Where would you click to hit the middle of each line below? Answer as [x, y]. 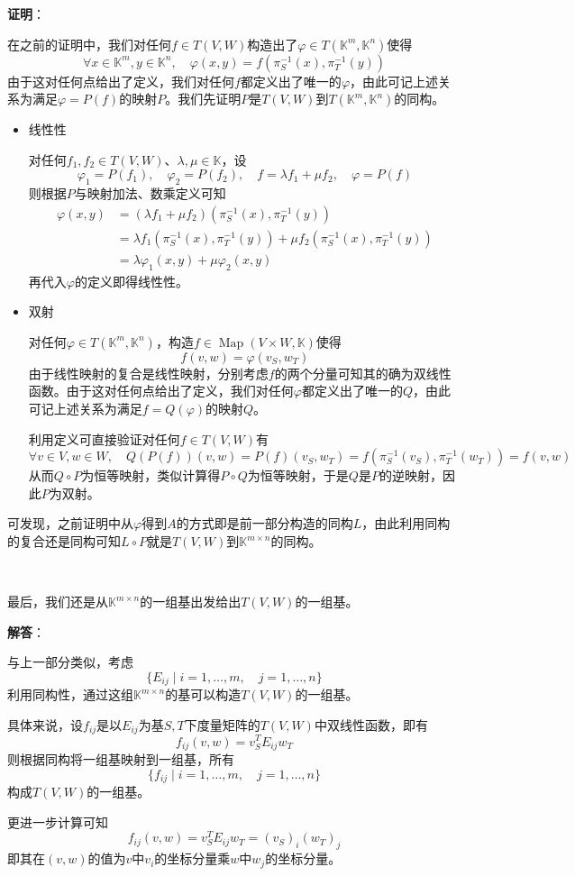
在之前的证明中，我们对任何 [89, 44]
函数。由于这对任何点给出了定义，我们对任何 [161, 391]
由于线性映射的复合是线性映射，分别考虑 [148, 373]
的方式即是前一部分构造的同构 [265, 523]
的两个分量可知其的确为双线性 [363, 373]
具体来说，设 [45, 725]
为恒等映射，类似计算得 [151, 475]
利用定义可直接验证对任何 [104, 438]
